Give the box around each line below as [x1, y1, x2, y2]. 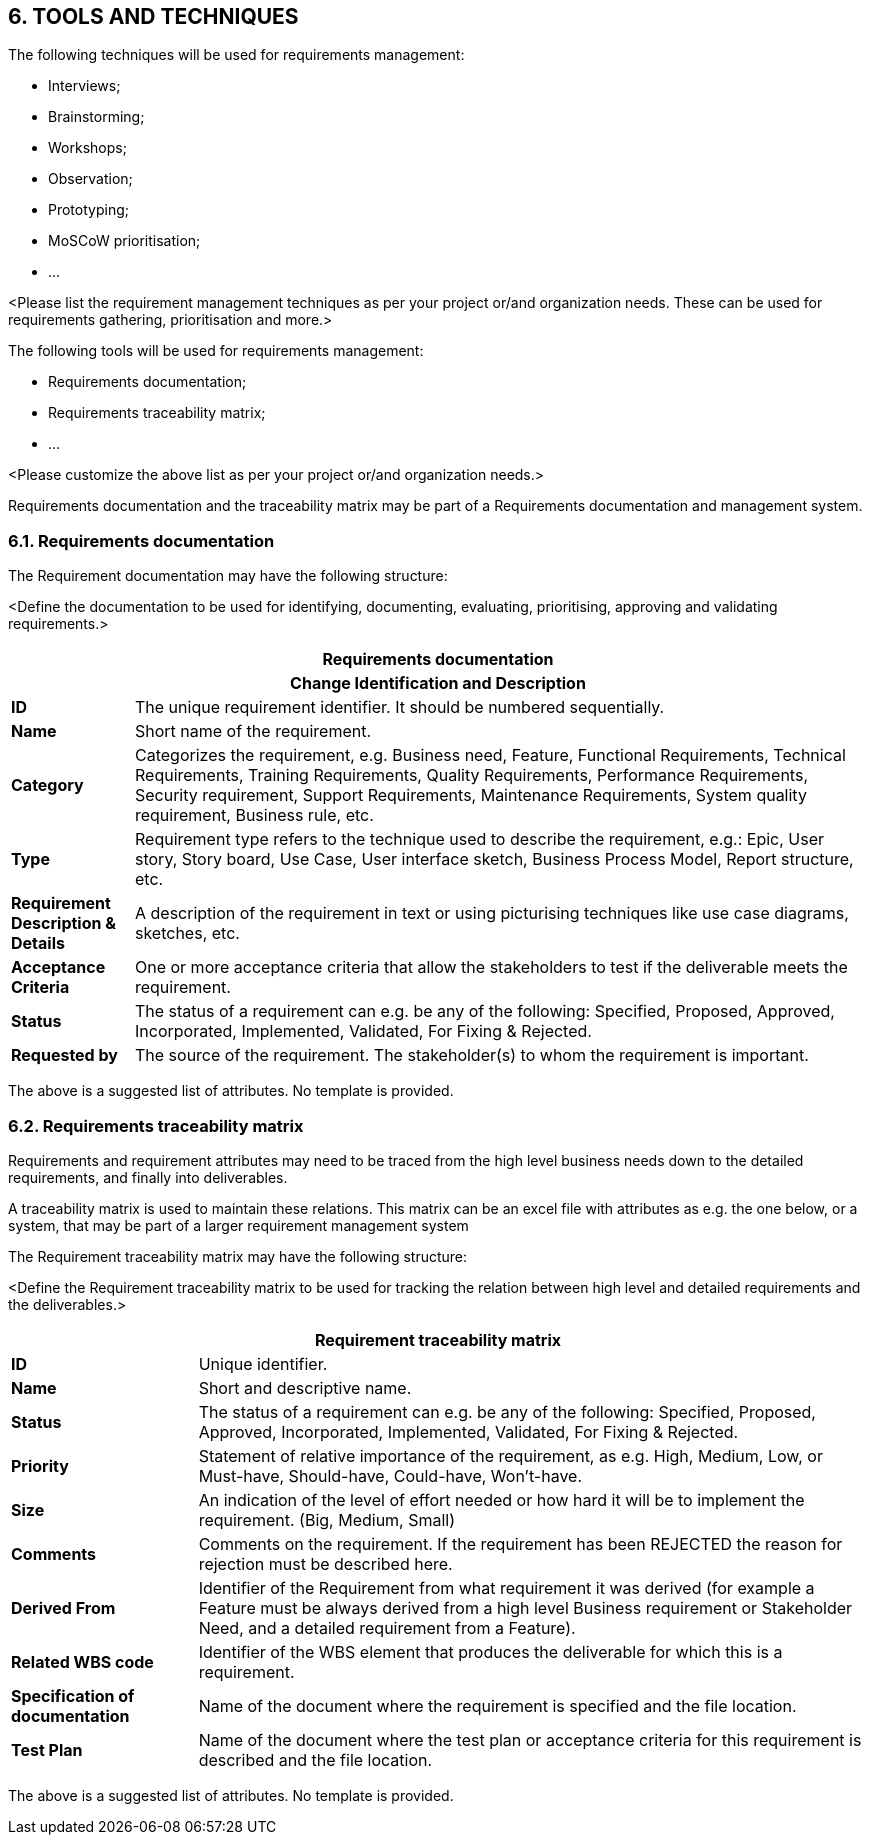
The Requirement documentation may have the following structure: [8, 567, 448, 585]
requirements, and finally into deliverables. [8, 1168, 288, 1186]
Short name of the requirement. [134, 721, 372, 742]
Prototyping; [48, 201, 129, 219]
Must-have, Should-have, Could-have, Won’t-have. [198, 1465, 583, 1486]
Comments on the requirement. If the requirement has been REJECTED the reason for [198, 1533, 843, 1554]
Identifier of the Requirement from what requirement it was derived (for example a [198, 1577, 815, 1598]
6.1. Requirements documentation [8, 530, 275, 551]
